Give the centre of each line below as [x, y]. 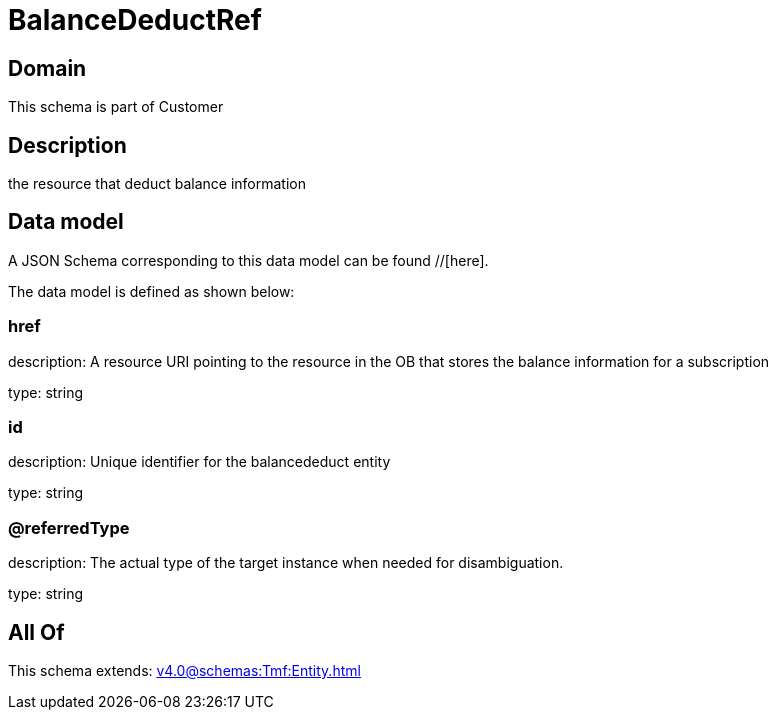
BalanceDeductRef [135, 20]
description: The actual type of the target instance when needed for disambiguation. [286, 563]
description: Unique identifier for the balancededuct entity [199, 462]
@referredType [69, 527]
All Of [36, 632]
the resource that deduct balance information [157, 184]
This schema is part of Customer [116, 107]
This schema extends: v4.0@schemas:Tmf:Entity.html [184, 670]
